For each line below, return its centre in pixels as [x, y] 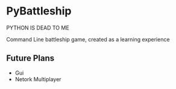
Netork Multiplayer [38, 79]
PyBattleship [39, 11]
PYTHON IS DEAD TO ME [38, 28]
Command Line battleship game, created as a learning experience [88, 39]
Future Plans [30, 58]
